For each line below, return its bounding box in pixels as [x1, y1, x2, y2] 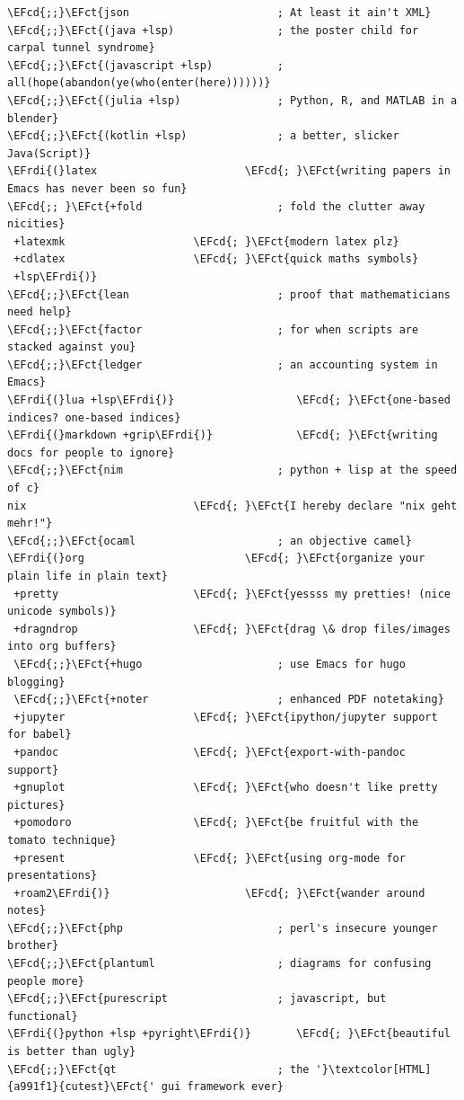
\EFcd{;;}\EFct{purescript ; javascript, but [7, 992, 387, 1006]
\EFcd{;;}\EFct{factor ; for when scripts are [7, 323, 419, 336]
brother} [7, 939, 59, 953]
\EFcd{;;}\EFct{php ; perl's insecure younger [7, 921, 438, 935]
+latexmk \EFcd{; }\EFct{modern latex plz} [13, 235, 399, 248]
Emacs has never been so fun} [7, 182, 188, 195]
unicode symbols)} [7, 605, 117, 618]
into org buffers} [7, 640, 117, 653]
